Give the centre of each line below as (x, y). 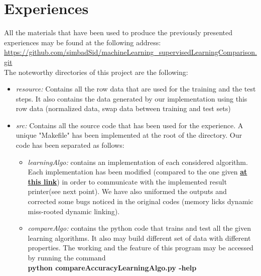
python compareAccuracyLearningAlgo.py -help (112, 267)
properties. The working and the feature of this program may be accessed (141, 248)
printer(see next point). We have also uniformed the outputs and (127, 191)
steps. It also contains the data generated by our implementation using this (132, 98)
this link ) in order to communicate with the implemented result (127, 181)
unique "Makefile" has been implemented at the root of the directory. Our (129, 135)
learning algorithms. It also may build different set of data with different (139, 238)
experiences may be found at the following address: (83, 42)
